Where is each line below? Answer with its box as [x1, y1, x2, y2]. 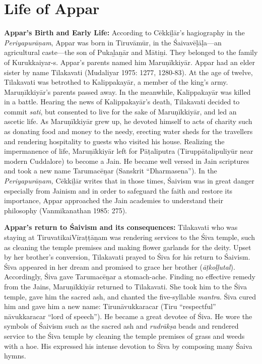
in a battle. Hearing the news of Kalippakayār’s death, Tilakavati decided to [4, 96, 240, 107]
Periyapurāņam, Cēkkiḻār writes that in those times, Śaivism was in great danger [4, 175, 254, 186]
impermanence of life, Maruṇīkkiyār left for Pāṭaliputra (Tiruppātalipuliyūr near [4, 146, 253, 156]
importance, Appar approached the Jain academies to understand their [4, 195, 223, 206]
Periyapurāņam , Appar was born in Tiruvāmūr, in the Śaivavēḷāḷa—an [4, 37, 222, 47]
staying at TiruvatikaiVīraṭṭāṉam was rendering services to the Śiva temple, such [4, 232, 255, 242]
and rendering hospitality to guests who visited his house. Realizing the [4, 136, 225, 146]
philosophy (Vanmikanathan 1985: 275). [4, 205, 127, 215]
